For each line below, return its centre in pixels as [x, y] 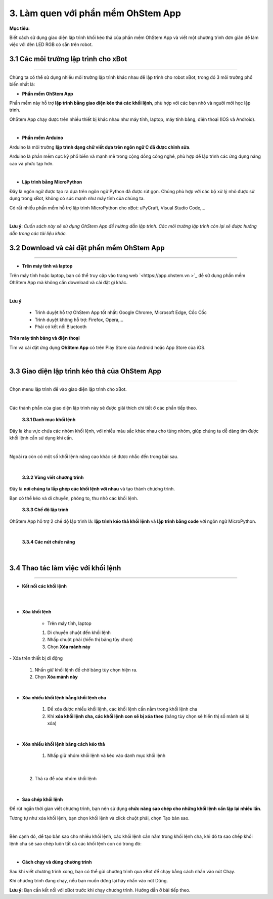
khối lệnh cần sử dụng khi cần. [41, 438]
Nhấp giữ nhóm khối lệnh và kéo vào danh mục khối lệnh [106, 755]
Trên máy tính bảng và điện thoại [45, 338]
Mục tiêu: [19, 28]
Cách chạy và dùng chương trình [57, 862]
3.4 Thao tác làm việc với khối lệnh [65, 568]
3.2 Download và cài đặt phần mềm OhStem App [87, 248]
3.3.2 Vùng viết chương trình [53, 477]
